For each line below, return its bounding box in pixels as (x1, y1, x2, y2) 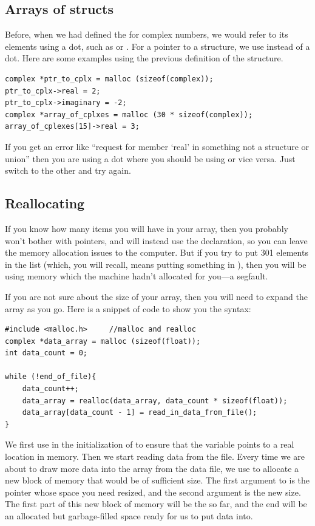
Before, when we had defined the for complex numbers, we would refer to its (5, 28, 288, 41)
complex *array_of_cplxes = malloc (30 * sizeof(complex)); (5, 110, 253, 119)
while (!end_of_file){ (5, 372, 97, 381)
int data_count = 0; (5, 349, 88, 358)
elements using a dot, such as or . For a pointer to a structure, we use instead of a (5, 39, 310, 52)
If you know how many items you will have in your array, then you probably (5, 222, 288, 234)
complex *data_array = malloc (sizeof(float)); (5, 336, 201, 346)
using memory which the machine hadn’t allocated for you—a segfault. (5, 270, 268, 282)
